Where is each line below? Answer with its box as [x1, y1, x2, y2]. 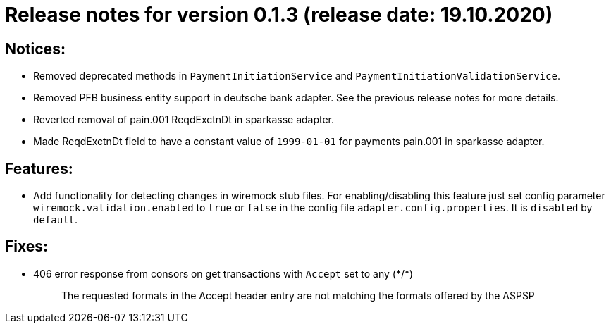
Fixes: [5, 237, 49, 256]
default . [33, 213, 78, 226]
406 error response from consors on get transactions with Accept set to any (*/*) [33, 267, 414, 280]
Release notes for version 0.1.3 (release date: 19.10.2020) [5, 3, 553, 27]
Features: [5, 159, 73, 178]
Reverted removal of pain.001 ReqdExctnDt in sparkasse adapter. [33, 113, 335, 126]
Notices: [5, 39, 66, 58]
